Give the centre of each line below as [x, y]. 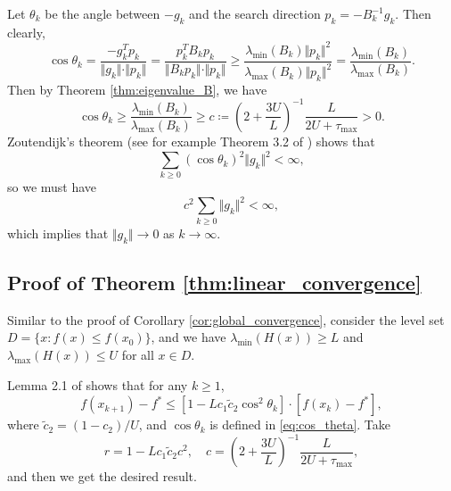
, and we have [189, 337]
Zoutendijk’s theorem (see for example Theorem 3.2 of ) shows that [191, 141]
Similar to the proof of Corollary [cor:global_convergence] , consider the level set [226, 319]
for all [138, 354]
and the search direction [255, 13]
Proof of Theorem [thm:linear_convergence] [214, 282]
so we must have [52, 187]
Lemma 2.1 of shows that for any [98, 384]
